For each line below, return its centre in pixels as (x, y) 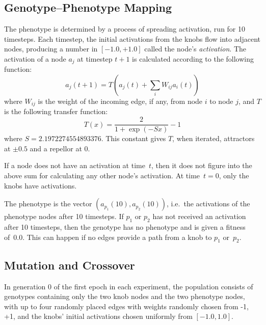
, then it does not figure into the (202, 165)
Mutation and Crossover (70, 265)
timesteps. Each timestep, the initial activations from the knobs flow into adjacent (132, 38)
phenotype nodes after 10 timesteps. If (64, 216)
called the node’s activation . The (195, 49)
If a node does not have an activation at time (75, 165)
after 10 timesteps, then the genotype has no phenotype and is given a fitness (125, 226)
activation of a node (35, 58)
